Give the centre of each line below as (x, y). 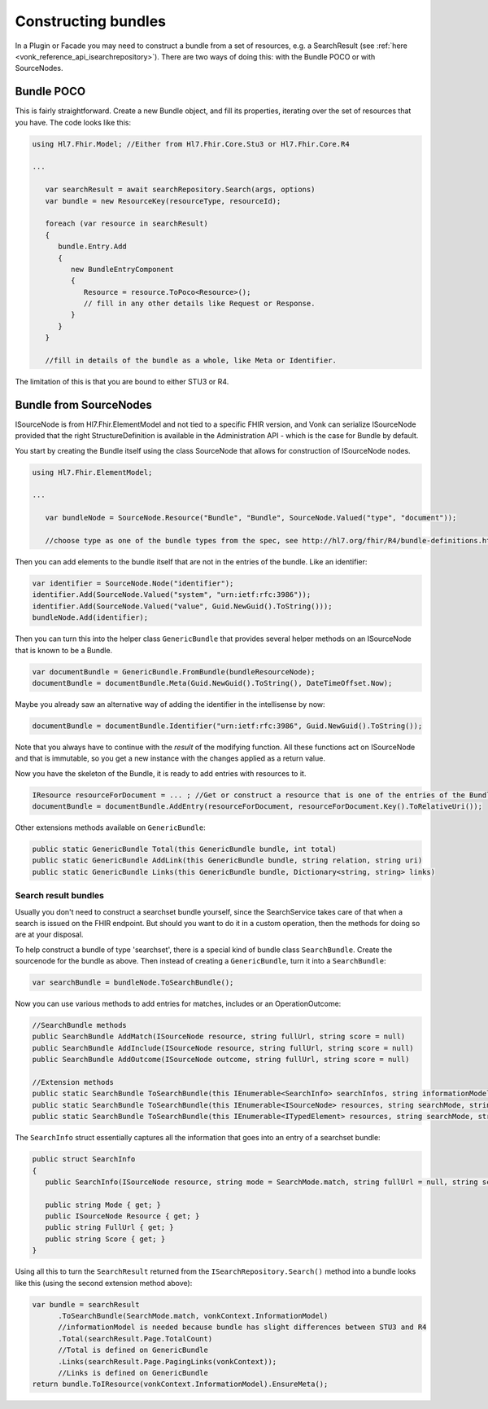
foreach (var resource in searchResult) (127, 224)
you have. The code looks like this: (73, 122)
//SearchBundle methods (80, 1025)
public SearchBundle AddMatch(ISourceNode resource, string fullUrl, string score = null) (219, 1037)
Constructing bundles (91, 21)
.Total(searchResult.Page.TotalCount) (135, 1339)
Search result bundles (60, 896)
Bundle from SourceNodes (83, 404)
